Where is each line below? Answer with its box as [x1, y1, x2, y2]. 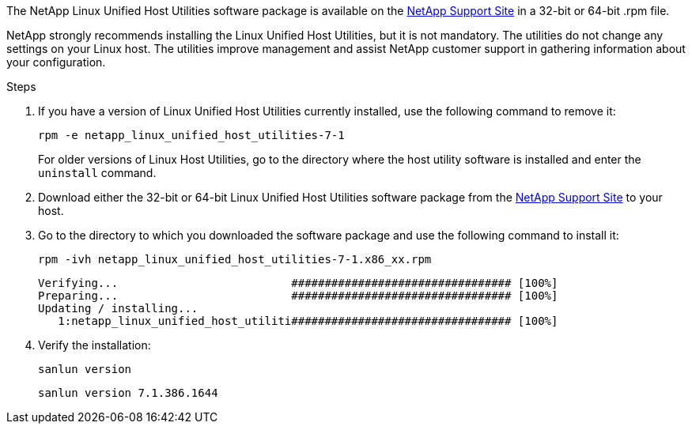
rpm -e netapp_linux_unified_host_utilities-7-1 [38, 129, 345, 141]
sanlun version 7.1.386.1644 [38, 387, 218, 399]
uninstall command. [38, 166, 157, 179]
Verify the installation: [38, 338, 151, 352]
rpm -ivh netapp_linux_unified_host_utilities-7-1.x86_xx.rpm [38, 253, 432, 266]
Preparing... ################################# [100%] [38, 289, 558, 302]
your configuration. [6, 55, 106, 69]
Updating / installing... [38, 302, 199, 315]
